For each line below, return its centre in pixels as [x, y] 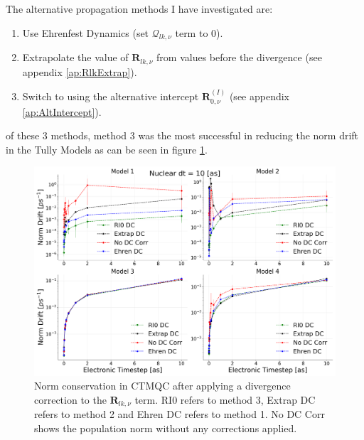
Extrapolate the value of [75, 57]
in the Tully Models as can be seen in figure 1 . [107, 149]
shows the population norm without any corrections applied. [166, 428]
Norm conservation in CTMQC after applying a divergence [162, 386]
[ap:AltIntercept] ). [62, 111]
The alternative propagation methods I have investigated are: [139, 9]
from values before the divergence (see [239, 57]
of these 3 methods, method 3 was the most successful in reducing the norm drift [182, 135]
